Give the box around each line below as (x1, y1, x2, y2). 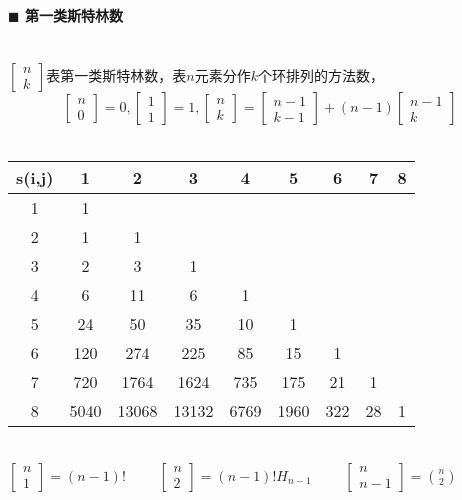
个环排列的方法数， (257, 65, 384, 86)
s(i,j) (16, 165, 54, 189)
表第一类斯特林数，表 (46, 65, 187, 86)
